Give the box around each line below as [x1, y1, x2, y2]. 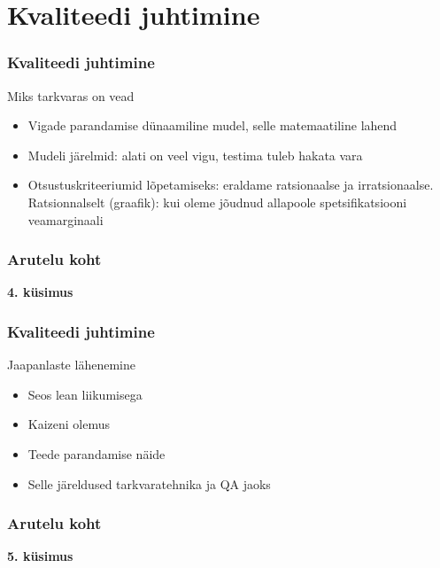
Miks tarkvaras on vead [7, 86, 135, 105]
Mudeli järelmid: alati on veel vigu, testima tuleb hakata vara [27, 145, 363, 164]
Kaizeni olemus [27, 415, 111, 433]
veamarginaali [27, 210, 104, 229]
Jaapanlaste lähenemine [7, 355, 135, 374]
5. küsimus [7, 547, 73, 565]
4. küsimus [7, 283, 73, 301]
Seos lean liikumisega [27, 385, 143, 403]
